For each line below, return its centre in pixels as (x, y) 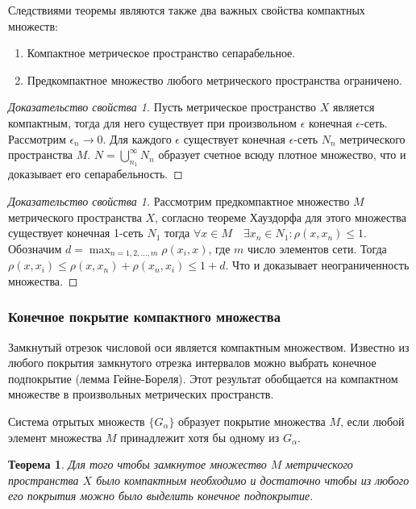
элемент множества (55, 437)
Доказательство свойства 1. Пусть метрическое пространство (162, 107)
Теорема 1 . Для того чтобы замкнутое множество (137, 464)
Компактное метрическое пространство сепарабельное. (161, 53)
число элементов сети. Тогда (317, 248)
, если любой (372, 421)
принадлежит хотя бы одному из (200, 437)
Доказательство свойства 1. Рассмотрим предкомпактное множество (179, 200)
